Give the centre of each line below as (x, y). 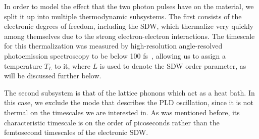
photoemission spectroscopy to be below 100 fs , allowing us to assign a (115, 55)
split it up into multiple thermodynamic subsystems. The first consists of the (123, 16)
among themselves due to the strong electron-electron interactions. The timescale (129, 36)
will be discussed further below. (53, 76)
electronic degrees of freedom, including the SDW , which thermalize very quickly (129, 26)
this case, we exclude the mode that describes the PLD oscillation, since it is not (129, 102)
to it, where (72, 65)
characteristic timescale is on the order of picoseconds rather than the (112, 122)
